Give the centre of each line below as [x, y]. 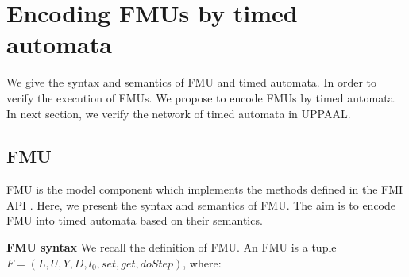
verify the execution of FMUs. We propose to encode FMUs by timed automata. [202, 97]
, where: [202, 262]
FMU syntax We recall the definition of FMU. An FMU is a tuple [172, 247]
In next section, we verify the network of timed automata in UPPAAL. [179, 113]
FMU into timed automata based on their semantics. [135, 220]
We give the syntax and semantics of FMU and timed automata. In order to [191, 82]
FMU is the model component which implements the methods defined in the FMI [205, 189]
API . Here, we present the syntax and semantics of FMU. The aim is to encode [201, 204]
